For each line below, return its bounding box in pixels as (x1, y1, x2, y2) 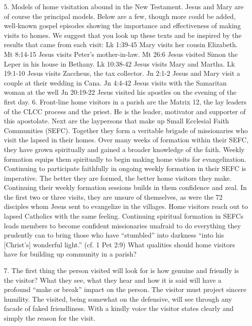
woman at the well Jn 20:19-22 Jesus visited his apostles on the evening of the (4, 87, 236, 97)
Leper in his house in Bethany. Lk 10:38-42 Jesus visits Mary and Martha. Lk (4, 58, 235, 69)
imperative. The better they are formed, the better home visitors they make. (4, 172, 232, 183)
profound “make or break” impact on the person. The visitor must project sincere (4, 284, 247, 294)
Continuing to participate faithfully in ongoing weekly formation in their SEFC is (4, 163, 246, 173)
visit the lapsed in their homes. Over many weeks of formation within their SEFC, (4, 135, 249, 145)
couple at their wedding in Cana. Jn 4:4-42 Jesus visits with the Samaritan (4, 77, 227, 87)
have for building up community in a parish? (4, 249, 137, 259)
